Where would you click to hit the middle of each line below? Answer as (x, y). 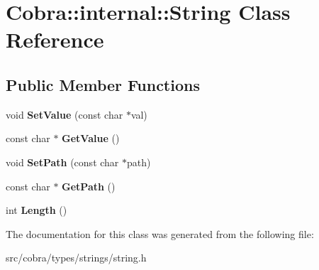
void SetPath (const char (62, 162)
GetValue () (91, 138)
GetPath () (89, 186)
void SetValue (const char (65, 114)
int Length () (37, 210)
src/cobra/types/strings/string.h (76, 258)
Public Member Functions (103, 84)
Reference (55, 39)
